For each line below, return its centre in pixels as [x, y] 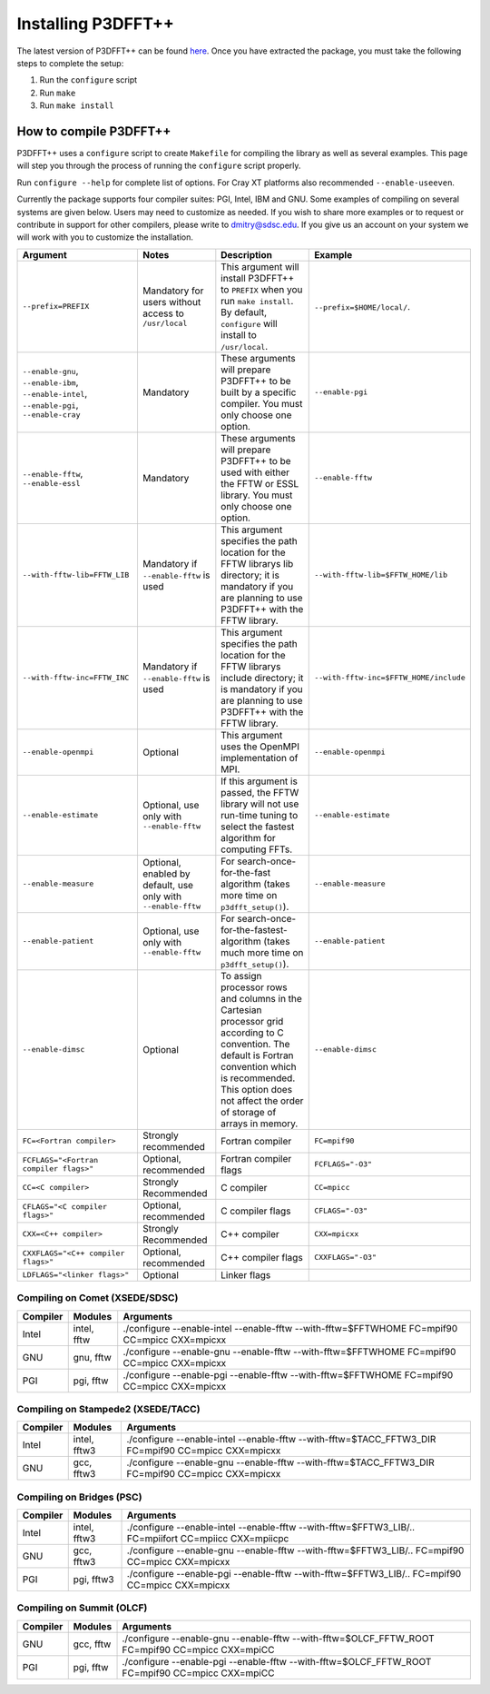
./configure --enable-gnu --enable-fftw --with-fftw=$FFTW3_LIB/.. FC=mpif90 [295, 1550]
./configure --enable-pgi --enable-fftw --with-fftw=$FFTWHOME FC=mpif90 [288, 1374]
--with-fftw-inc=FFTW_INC [76, 678]
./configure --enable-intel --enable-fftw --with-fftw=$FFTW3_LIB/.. [271, 1527]
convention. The [255, 1044]
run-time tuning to [260, 815]
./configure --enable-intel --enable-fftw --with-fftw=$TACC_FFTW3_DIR [281, 1440]
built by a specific [259, 392]
